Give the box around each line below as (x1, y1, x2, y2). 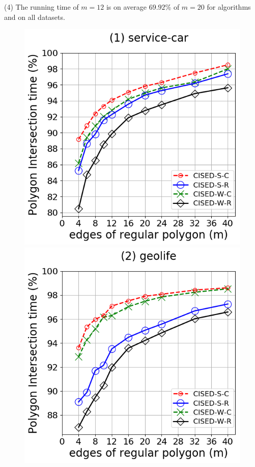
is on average (106, 2, 147, 12)
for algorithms (207, 2, 251, 12)
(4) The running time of (4, 2, 79, 12)
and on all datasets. (4, 11, 65, 22)
